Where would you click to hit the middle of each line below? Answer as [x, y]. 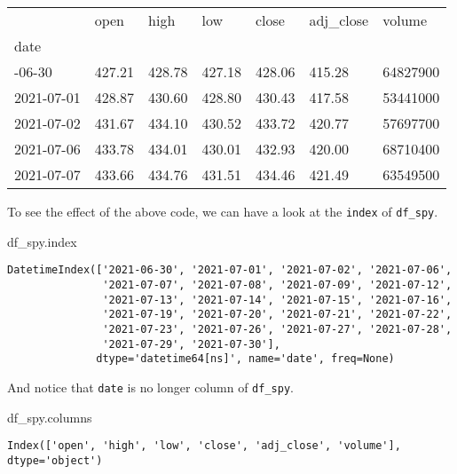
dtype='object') [55, 460]
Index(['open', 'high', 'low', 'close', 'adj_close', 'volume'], [204, 446]
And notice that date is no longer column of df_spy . [150, 387]
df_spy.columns [50, 417]
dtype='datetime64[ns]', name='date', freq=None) [245, 359]
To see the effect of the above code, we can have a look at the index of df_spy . [223, 211]
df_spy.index [42, 241]
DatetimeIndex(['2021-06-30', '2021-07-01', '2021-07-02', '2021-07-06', [230, 270]
